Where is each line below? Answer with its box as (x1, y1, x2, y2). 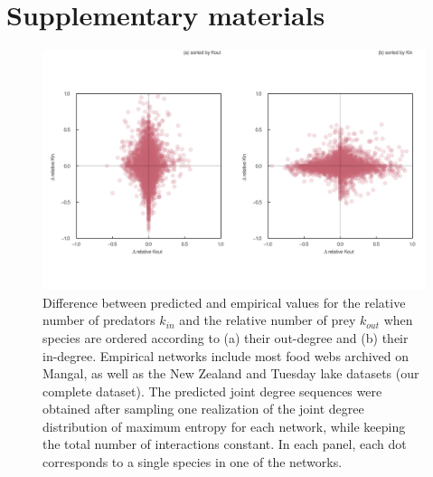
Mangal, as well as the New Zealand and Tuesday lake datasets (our (42, 364, 419, 383)
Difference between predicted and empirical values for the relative (42, 292, 406, 311)
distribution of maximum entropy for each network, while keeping (42, 416, 406, 435)
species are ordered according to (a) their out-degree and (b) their (42, 328, 409, 347)
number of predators (42, 310, 155, 329)
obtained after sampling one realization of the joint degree (42, 399, 364, 418)
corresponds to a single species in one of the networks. (42, 453, 343, 472)
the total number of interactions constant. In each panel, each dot (42, 434, 407, 453)
